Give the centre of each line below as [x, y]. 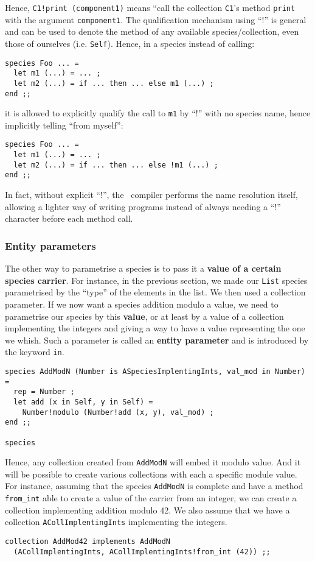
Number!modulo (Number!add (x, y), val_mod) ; [118, 412]
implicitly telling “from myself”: [64, 125]
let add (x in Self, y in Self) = [83, 402]
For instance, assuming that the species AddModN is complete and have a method [154, 486]
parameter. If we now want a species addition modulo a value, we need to [142, 304]
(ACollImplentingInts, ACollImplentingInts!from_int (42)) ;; [142, 552]
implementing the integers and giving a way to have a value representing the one [155, 328]
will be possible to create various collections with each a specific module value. [151, 474]
